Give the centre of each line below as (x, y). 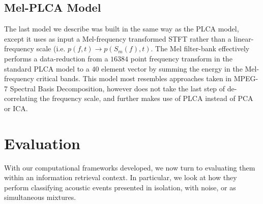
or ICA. (16, 108)
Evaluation (42, 143)
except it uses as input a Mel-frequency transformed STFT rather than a (118, 38)
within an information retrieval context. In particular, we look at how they (121, 177)
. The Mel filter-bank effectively (200, 48)
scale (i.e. (51, 48)
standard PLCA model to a (47, 68)
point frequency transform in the (181, 58)
